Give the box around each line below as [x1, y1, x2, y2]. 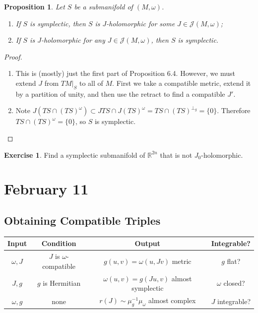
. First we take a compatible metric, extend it [112, 77, 251, 88]
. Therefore [217, 105, 251, 116]
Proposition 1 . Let [4, 1, 65, 11]
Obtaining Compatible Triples [4, 212, 161, 228]
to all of [79, 77, 103, 88]
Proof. [4, 51, 22, 62]
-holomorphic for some [106, 18, 175, 28]
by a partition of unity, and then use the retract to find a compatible [15, 88, 225, 99]
